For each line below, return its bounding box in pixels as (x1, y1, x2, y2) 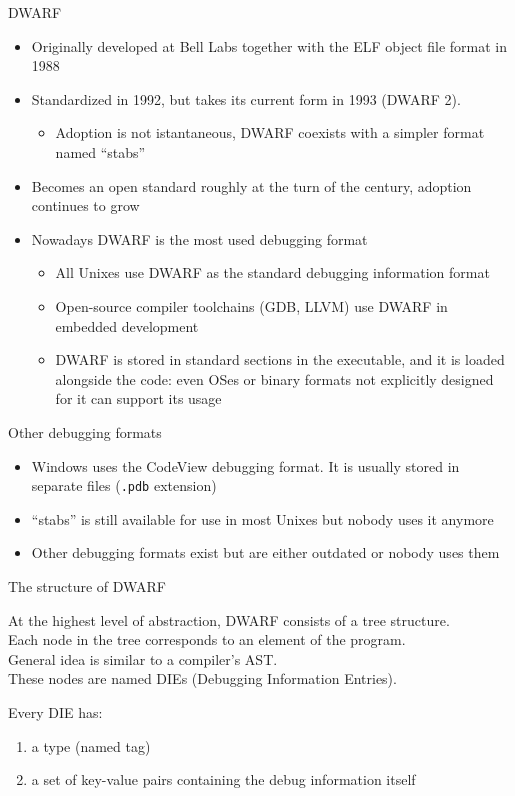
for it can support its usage (55, 388, 222, 409)
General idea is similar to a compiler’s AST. (8, 648, 278, 669)
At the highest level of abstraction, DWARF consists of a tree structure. (8, 609, 450, 630)
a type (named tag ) (31, 735, 151, 756)
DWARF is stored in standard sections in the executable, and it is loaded (55, 349, 505, 370)
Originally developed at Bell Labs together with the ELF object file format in (31, 35, 508, 56)
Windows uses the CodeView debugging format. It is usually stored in (31, 455, 460, 476)
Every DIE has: (8, 701, 103, 722)
